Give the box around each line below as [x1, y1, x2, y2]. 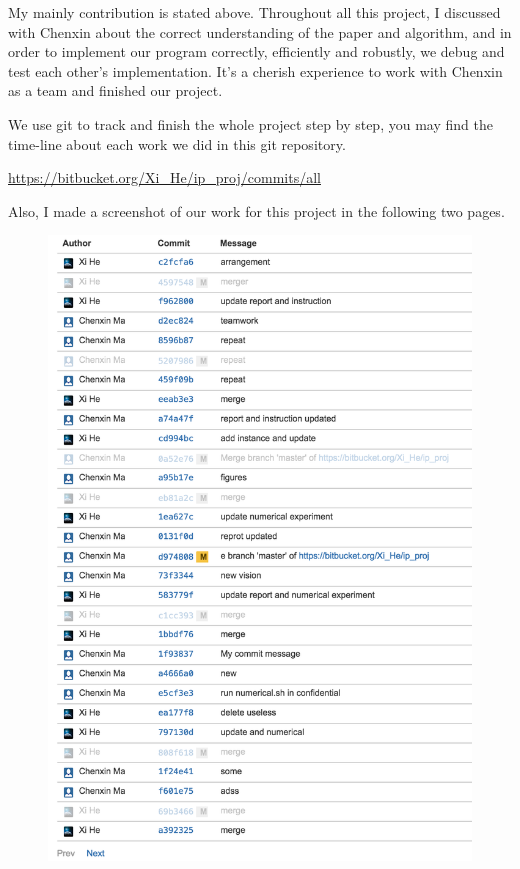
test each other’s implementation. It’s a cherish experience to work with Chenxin [8, 60, 503, 81]
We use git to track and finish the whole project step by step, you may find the [8, 113, 493, 134]
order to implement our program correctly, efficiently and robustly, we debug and [8, 41, 505, 62]
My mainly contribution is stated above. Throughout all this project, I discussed [8, 2, 501, 22]
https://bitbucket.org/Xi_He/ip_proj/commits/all [8, 167, 321, 188]
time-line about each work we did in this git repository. [8, 133, 346, 154]
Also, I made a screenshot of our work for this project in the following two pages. [8, 200, 505, 221]
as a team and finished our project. [8, 80, 223, 101]
